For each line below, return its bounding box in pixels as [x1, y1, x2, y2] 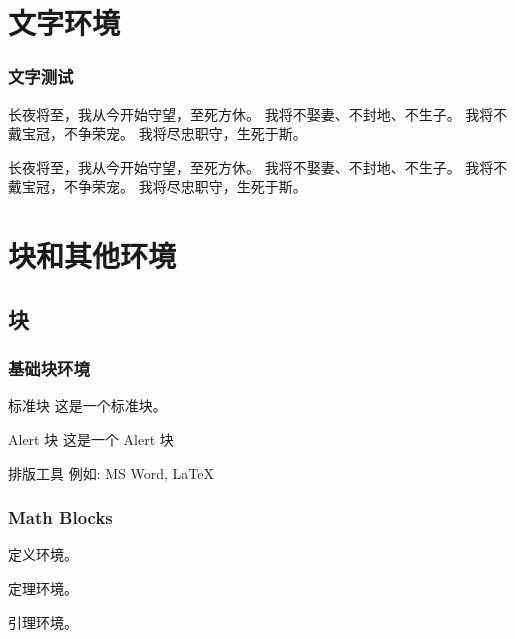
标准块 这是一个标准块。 [8, 395, 167, 416]
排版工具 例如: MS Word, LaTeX [8, 462, 214, 483]
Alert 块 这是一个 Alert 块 [8, 428, 174, 449]
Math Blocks [8, 505, 113, 530]
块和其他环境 [8, 235, 177, 276]
